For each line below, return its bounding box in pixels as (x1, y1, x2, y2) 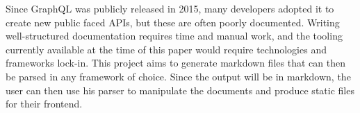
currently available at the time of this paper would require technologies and (6, 42, 327, 56)
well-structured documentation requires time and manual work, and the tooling (6, 28, 343, 43)
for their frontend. (6, 96, 83, 111)
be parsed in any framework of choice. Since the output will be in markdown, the (6, 69, 351, 83)
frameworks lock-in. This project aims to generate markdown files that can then (6, 55, 345, 70)
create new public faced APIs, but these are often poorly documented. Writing (6, 15, 340, 29)
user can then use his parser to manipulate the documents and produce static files (6, 82, 354, 97)
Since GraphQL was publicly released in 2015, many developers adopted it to (6, 1, 334, 15)
